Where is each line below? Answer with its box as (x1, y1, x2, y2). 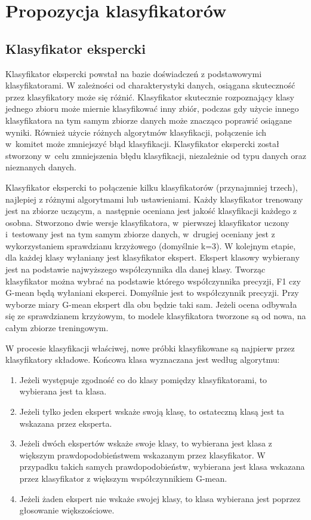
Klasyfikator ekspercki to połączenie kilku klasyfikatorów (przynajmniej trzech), (5, 181, 298, 193)
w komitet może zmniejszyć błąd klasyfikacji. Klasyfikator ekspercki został (5, 137, 279, 150)
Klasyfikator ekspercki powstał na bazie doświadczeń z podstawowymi (5, 67, 262, 79)
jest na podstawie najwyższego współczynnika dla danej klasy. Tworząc (5, 263, 266, 276)
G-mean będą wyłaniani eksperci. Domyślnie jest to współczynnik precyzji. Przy (5, 286, 299, 299)
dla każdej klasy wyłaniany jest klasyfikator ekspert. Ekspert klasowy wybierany (5, 251, 300, 264)
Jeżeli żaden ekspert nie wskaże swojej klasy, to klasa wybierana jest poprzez (19, 492, 301, 504)
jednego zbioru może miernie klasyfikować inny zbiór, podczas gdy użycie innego (5, 102, 299, 115)
